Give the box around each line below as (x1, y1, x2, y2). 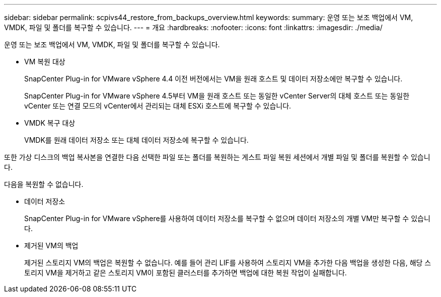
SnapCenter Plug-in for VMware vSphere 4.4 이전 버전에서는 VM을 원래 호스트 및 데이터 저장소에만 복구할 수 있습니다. (24, 74, 403, 83)
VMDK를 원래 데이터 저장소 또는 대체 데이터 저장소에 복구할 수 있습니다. (24, 136, 249, 144)
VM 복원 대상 (24, 57, 65, 66)
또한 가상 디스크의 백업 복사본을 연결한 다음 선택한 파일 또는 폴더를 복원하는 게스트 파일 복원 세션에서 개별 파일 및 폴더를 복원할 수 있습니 (4, 153, 430, 161)
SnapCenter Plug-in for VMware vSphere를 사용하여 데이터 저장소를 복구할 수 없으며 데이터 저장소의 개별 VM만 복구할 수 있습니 (24, 214, 430, 223)
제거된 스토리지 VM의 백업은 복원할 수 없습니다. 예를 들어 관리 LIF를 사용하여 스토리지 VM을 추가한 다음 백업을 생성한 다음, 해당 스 (24, 258, 431, 267)
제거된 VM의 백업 (24, 241, 79, 250)
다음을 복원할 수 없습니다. (4, 180, 84, 188)
